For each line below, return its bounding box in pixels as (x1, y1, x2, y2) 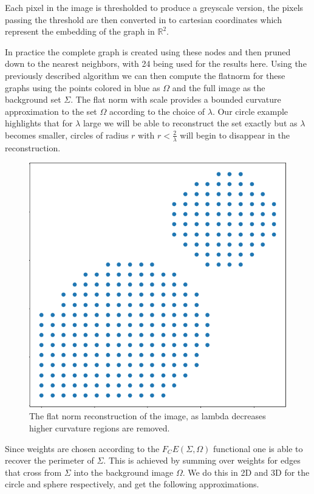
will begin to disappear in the (180, 128, 290, 141)
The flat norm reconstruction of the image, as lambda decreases (29, 410, 266, 422)
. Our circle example (212, 105, 288, 117)
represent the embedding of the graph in (5, 25, 155, 38)
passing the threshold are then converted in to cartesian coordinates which (5, 13, 282, 26)
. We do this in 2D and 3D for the (182, 465, 310, 478)
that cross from (5, 465, 62, 478)
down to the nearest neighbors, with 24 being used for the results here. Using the (5, 57, 307, 70)
